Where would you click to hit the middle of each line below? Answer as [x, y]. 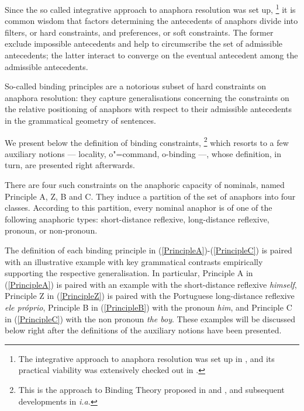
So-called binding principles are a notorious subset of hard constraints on [136, 86]
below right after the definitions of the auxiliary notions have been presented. [143, 330]
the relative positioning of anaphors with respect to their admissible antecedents [148, 109]
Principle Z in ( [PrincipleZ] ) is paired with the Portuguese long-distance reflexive [150, 296]
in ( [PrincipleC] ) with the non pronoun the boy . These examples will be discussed [150, 318]
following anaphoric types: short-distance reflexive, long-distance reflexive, [137, 219]
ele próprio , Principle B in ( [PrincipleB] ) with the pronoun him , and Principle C [148, 307]
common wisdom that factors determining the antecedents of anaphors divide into [151, 21]
